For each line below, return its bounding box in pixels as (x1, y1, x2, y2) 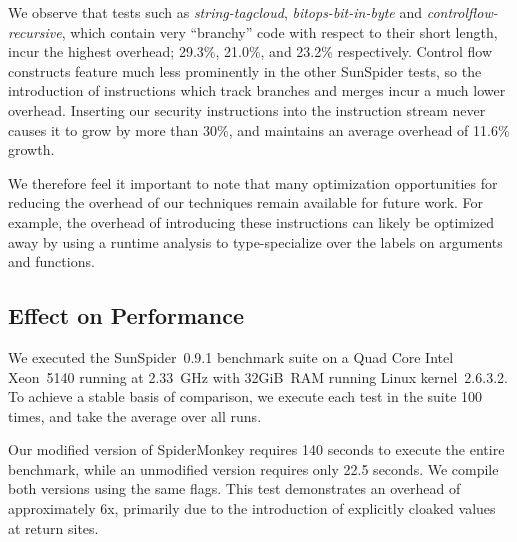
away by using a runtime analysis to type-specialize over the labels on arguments (8, 231, 503, 252)
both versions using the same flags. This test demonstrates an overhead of (8, 478, 461, 499)
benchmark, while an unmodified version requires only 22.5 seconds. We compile (8, 458, 499, 479)
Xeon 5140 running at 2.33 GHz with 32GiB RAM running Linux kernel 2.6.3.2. (8, 366, 508, 387)
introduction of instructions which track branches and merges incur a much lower (8, 80, 506, 101)
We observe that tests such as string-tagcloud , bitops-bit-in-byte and (8, 2, 423, 22)
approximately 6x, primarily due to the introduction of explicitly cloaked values (8, 498, 496, 519)
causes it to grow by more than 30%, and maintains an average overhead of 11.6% (8, 119, 510, 140)
